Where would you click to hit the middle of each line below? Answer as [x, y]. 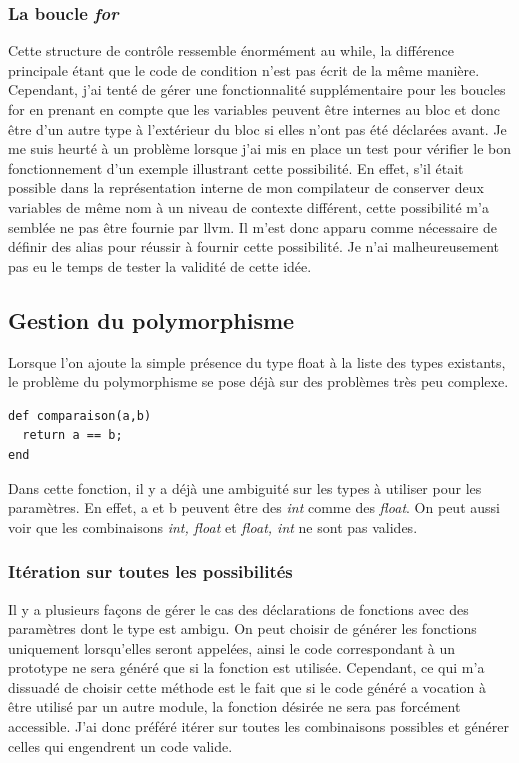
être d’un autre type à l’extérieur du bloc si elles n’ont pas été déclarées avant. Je [257, 128]
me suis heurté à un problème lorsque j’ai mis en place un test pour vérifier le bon [260, 148]
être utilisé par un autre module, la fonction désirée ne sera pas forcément [234, 706]
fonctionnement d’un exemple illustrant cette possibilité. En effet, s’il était [236, 167]
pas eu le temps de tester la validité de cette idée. [160, 265]
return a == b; [72, 435]
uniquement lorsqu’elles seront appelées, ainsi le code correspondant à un [232, 647]
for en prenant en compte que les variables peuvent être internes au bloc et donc [254, 109]
